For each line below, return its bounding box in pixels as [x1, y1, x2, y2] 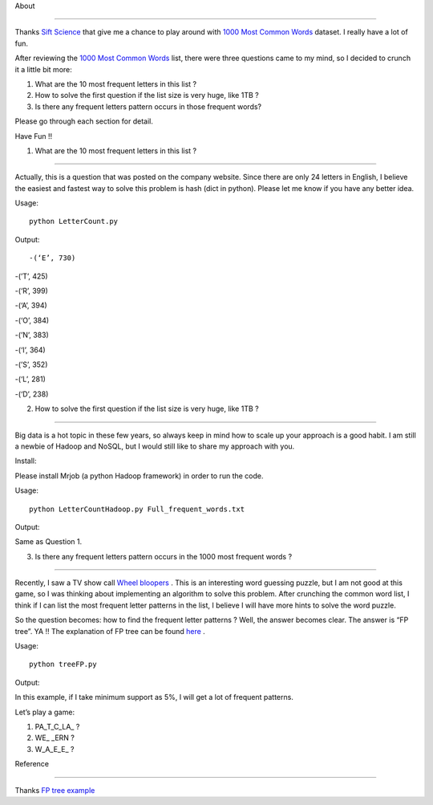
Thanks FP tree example [14, 785, 95, 795]
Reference [14, 759, 50, 769]
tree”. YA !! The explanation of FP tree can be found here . [14, 626, 206, 636]
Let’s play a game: [14, 707, 75, 717]
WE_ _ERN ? [34, 733, 75, 742]
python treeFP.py [29, 660, 97, 669]
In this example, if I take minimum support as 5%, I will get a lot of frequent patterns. [14, 693, 294, 702]
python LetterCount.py [29, 217, 119, 226]
